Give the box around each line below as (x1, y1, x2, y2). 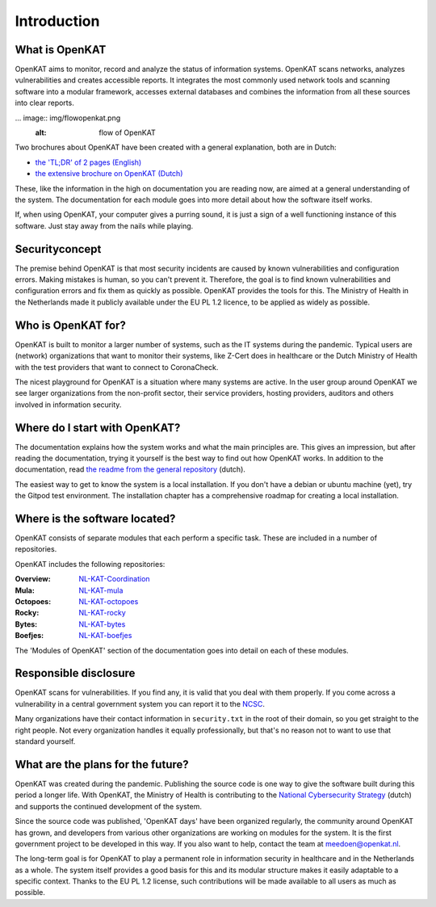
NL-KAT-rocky (78, 608, 127, 618)
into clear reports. (15, 98, 74, 108)
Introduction (15, 12, 100, 30)
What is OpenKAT (15, 43, 107, 57)
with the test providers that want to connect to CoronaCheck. (15, 362, 219, 372)
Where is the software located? (15, 511, 176, 525)
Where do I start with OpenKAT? (15, 421, 181, 435)
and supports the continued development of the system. (15, 801, 202, 811)
